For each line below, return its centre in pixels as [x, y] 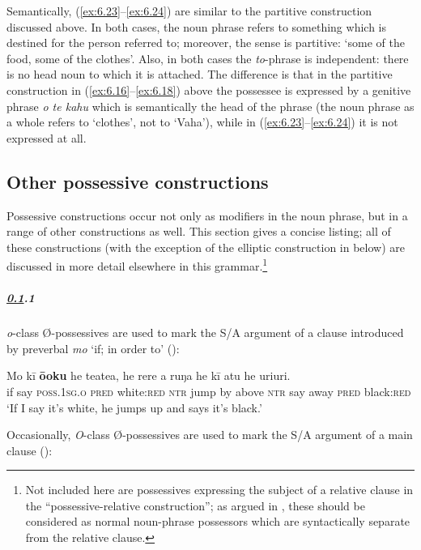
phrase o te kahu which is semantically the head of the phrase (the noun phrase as [210, 106]
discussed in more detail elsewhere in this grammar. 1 [137, 264]
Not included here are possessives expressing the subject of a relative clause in [219, 490]
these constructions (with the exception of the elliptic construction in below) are [206, 247]
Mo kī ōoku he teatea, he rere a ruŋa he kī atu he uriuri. [149, 375]
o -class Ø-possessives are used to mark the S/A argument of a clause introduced [205, 333]
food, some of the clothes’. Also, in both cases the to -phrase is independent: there [208, 58]
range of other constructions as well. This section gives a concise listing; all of [199, 231]
